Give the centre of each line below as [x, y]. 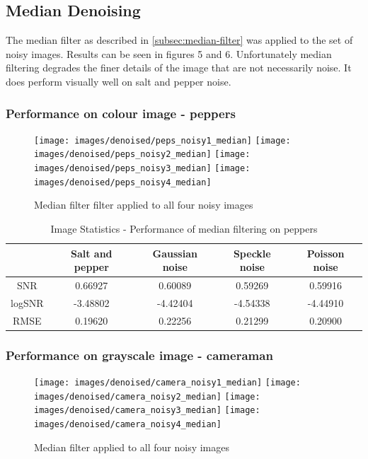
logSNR [27, 302]
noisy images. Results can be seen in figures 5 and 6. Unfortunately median [169, 53]
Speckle [252, 253]
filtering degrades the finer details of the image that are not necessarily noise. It [179, 68]
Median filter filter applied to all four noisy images [144, 205]
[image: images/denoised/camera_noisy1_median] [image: [167, 383]
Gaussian [175, 253]
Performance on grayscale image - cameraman [139, 355]
